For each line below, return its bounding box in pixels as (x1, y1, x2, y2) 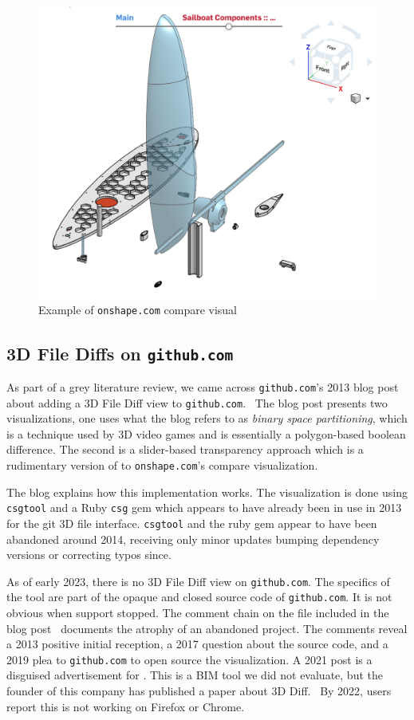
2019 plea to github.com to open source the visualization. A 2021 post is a (6, 651, 373, 667)
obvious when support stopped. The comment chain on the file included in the (6, 604, 389, 621)
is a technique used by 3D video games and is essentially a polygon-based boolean (6, 425, 406, 442)
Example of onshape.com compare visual (38, 301, 238, 318)
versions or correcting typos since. (6, 546, 172, 563)
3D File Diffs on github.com (6, 340, 234, 365)
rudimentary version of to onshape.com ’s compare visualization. (6, 456, 318, 473)
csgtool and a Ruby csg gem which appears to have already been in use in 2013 (6, 499, 402, 516)
